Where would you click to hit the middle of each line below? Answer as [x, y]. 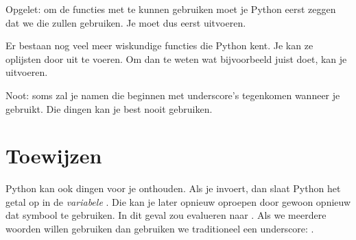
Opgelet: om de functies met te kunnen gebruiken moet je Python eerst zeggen [171, 9]
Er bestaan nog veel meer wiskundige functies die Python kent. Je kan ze [159, 45]
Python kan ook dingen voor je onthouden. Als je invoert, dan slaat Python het [173, 188]
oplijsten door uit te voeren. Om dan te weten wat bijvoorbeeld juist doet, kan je [176, 58]
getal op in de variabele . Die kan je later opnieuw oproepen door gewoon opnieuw [178, 201]
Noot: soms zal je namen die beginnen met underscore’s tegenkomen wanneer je [173, 95]
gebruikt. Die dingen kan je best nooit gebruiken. [109, 108]
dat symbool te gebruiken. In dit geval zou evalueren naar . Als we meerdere [166, 215]
